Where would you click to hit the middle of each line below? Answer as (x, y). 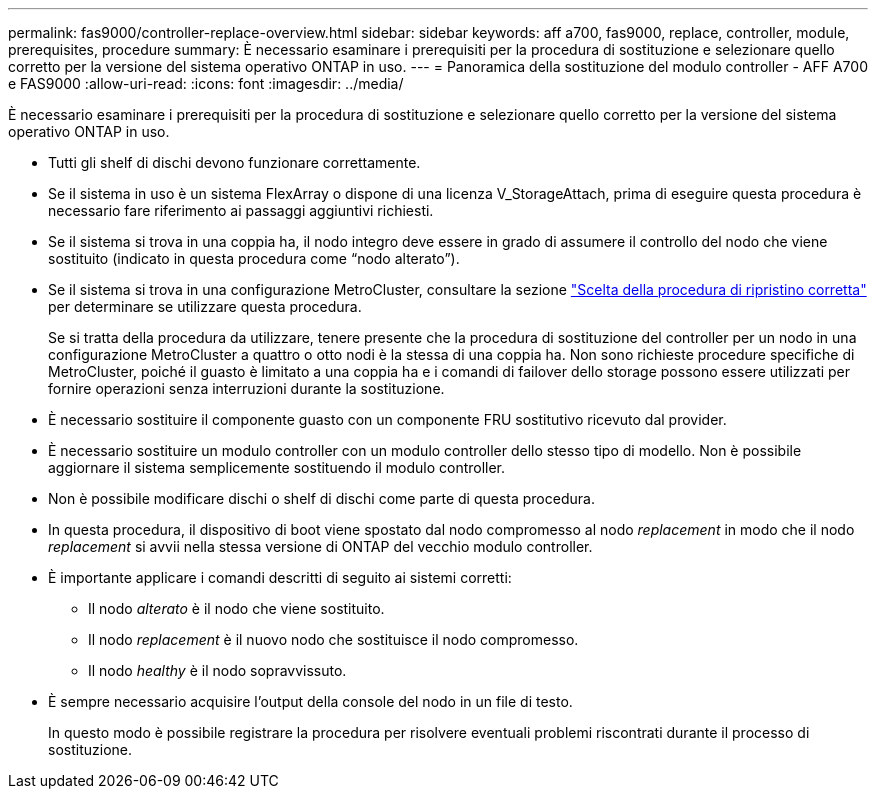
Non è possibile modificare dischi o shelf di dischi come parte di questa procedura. (321, 498)
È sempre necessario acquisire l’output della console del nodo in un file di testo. (310, 701)
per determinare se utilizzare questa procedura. (205, 306)
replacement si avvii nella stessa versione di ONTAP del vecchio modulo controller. (320, 546)
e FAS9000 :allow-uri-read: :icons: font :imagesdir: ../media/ (206, 83)
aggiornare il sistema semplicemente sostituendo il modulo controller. (277, 467)
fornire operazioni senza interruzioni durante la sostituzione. (246, 388)
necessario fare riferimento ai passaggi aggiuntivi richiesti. (241, 210)
